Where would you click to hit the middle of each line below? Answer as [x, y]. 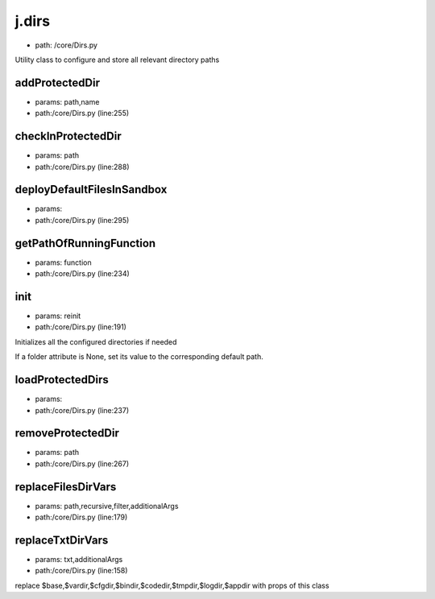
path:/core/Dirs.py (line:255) [82, 114]
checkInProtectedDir [68, 136]
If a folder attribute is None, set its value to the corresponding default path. [139, 357]
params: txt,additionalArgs [79, 559]
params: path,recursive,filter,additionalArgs [107, 506]
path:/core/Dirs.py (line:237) [82, 410]
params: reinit [58, 316]
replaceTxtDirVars [62, 540]
